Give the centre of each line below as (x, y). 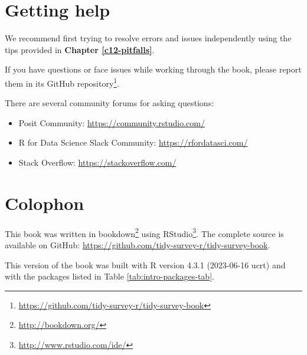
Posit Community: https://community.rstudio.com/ (112, 122)
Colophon (45, 203)
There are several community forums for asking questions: (110, 103)
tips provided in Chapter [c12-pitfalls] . (80, 49)
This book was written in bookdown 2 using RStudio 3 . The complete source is (144, 232)
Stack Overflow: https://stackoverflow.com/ (97, 162)
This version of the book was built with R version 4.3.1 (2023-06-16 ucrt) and (145, 264)
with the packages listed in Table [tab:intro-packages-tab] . (110, 276)
